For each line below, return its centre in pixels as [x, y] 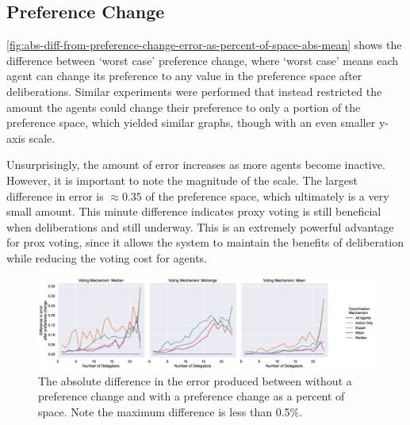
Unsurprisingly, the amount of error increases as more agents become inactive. [196, 165]
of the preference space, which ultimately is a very [267, 195]
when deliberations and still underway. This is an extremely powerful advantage [200, 226]
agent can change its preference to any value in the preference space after [184, 76]
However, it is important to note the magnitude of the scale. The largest [182, 180]
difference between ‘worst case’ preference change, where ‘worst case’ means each [202, 60]
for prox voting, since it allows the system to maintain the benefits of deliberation [205, 242]
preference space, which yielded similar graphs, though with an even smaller [191, 123]
